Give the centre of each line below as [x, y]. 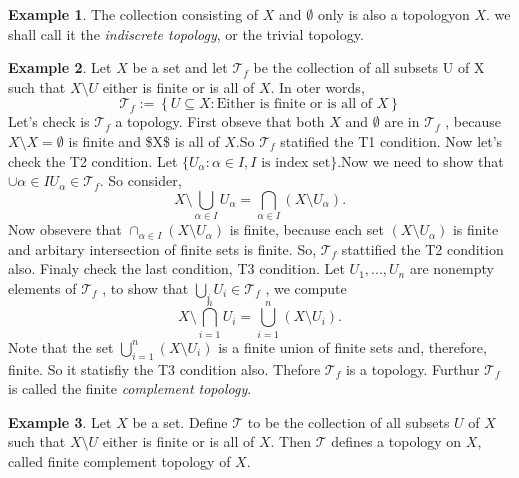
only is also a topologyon [393, 14]
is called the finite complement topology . [130, 388]
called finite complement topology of [119, 460]
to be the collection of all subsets [348, 421]
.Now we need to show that [420, 160]
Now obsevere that [65, 229]
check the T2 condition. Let [93, 160]
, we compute [306, 287]
